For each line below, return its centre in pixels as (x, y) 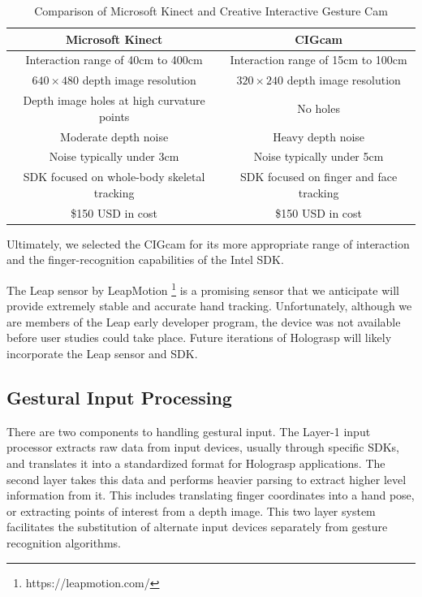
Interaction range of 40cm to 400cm (114, 60)
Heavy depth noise (319, 136)
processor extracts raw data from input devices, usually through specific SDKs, (203, 447)
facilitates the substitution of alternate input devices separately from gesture (197, 527)
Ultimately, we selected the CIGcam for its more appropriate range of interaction (208, 243)
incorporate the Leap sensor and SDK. (102, 353)
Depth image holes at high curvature (114, 100)
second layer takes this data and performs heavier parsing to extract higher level (207, 479)
